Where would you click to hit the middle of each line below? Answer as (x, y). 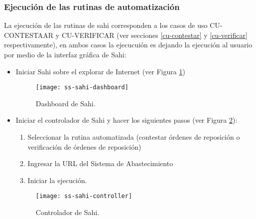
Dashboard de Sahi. (65, 103)
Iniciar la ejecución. (57, 180)
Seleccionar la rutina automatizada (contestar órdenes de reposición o (134, 137)
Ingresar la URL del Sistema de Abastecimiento (100, 163)
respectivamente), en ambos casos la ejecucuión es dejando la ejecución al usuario (128, 45)
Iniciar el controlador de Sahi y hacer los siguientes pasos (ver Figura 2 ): (127, 120)
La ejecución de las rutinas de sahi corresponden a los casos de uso (106, 25)
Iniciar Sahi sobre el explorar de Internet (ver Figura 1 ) (100, 71)
